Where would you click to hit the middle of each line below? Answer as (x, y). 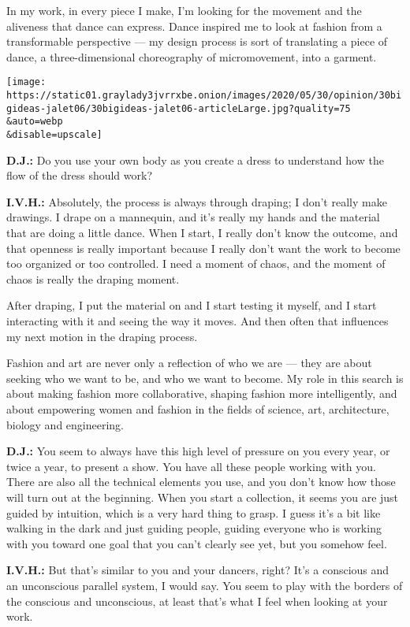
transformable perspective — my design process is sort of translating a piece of (197, 41)
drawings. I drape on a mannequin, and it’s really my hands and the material (193, 217)
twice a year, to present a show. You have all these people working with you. (191, 466)
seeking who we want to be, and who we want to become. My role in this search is (205, 378)
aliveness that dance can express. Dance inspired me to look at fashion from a (194, 26)
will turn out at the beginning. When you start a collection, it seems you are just (203, 497)
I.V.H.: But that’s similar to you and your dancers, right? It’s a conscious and (198, 570)
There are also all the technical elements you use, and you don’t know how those (201, 482)
